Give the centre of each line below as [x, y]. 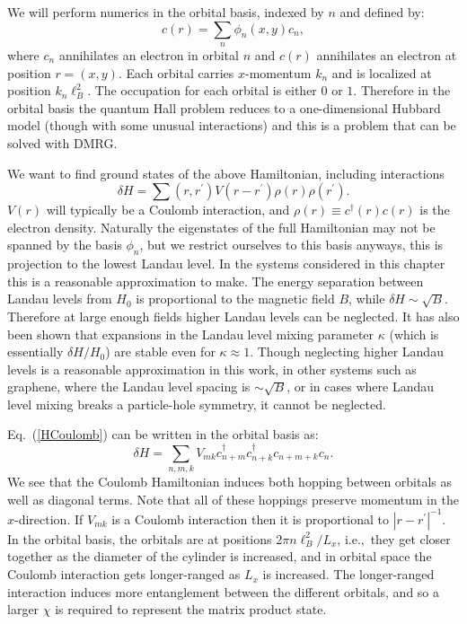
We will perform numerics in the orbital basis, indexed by [166, 12]
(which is [414, 334]
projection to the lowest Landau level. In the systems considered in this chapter [226, 264]
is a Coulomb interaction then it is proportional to [250, 519]
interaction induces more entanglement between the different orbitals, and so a [224, 591]
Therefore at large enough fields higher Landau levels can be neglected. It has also [233, 316]
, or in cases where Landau [360, 387]
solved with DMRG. [62, 142]
